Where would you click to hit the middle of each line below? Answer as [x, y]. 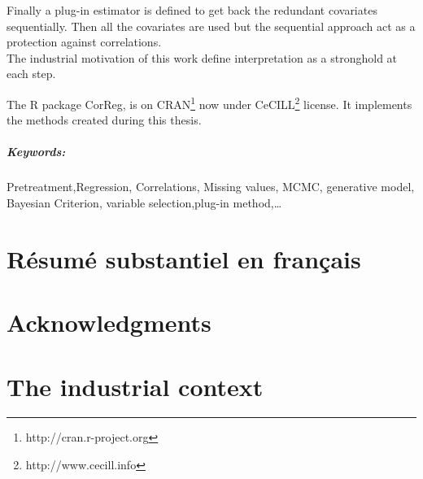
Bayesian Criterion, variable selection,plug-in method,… [144, 202]
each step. [31, 74]
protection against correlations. [84, 42]
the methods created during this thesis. [104, 120]
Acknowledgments [109, 322]
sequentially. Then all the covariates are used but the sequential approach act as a [211, 26]
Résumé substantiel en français [184, 258]
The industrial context [135, 386]
